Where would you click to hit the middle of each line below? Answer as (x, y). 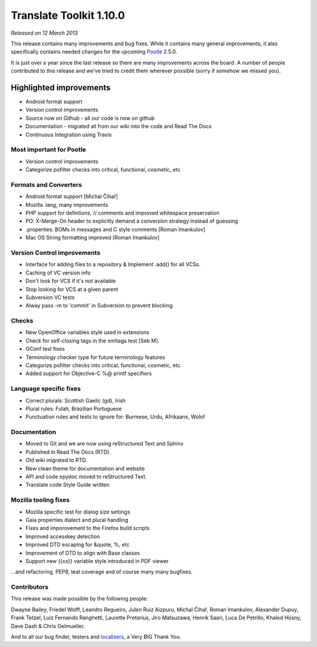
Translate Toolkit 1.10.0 (68, 15)
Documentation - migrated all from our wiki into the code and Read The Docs (119, 126)
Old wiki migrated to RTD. (56, 460)
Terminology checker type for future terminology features (95, 357)
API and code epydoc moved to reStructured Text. (86, 477)
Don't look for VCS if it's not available (71, 281)
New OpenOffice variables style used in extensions (87, 333)
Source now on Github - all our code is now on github (90, 118)
